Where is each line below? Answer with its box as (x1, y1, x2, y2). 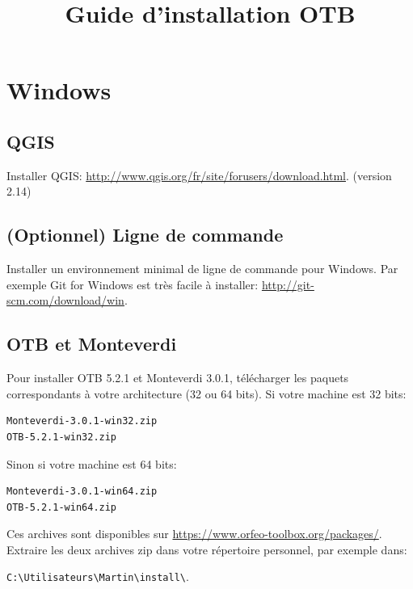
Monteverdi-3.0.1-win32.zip (6, 415, 158, 427)
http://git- (261, 276, 314, 292)
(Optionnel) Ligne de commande (6, 222, 284, 247)
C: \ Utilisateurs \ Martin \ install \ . (6, 568, 189, 585)
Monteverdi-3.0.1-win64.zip (6, 486, 158, 498)
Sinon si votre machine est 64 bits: (6, 455, 177, 472)
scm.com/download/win (6, 292, 124, 309)
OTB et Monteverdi (6, 331, 177, 356)
